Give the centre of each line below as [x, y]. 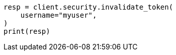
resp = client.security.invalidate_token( [89, 7]
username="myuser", [59, 15]
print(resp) [27, 31]
